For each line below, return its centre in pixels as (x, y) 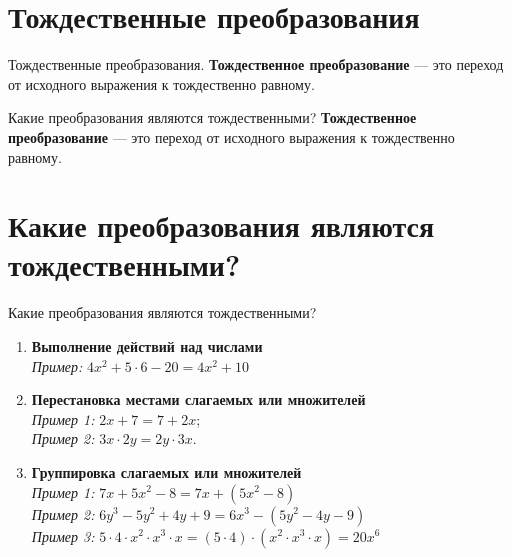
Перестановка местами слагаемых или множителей (198, 399)
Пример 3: (63, 535)
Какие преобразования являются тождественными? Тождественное (212, 117)
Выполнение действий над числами (147, 346)
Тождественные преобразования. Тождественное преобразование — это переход (256, 64)
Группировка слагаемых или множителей (166, 471)
